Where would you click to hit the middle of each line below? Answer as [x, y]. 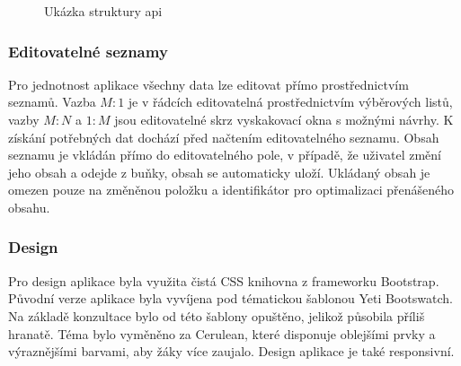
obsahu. [29, 207]
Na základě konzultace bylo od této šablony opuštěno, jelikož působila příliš [217, 315]
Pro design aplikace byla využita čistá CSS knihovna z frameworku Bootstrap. [224, 280]
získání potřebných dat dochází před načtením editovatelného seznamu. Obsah [224, 137]
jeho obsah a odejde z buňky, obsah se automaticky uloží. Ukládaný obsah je [219, 172]
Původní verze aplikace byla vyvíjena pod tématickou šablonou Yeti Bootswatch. [230, 298]
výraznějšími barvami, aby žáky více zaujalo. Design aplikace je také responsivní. [231, 351]
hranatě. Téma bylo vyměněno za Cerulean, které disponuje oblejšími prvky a [222, 333]
